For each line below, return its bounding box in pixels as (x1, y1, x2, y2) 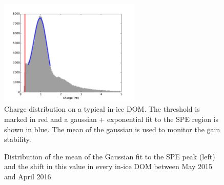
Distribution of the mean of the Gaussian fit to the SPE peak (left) (4, 151, 215, 161)
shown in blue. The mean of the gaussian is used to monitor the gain (4, 124, 220, 134)
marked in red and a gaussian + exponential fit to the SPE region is (4, 113, 219, 124)
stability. (4, 134, 31, 145)
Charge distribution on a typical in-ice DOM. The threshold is (4, 104, 200, 114)
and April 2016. (4, 171, 53, 181)
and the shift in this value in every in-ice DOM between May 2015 (4, 161, 212, 172)
